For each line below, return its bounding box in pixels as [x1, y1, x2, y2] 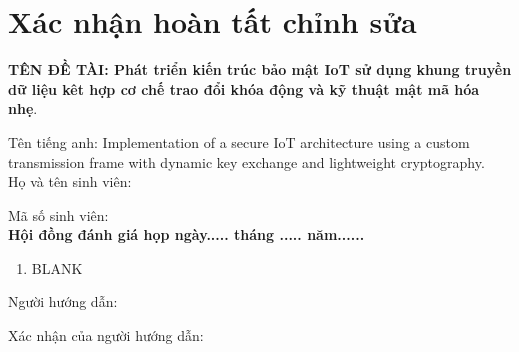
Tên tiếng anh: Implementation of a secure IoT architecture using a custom [8, 131, 470, 152]
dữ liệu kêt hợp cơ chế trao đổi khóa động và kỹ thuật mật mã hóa [8, 78, 480, 99]
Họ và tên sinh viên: [8, 171, 132, 192]
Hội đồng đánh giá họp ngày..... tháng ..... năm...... [8, 224, 365, 245]
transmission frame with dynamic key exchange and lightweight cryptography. [8, 151, 485, 172]
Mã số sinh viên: [8, 204, 109, 225]
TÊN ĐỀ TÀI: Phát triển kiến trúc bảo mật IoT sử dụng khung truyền [8, 59, 512, 80]
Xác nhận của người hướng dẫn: [8, 325, 204, 346]
